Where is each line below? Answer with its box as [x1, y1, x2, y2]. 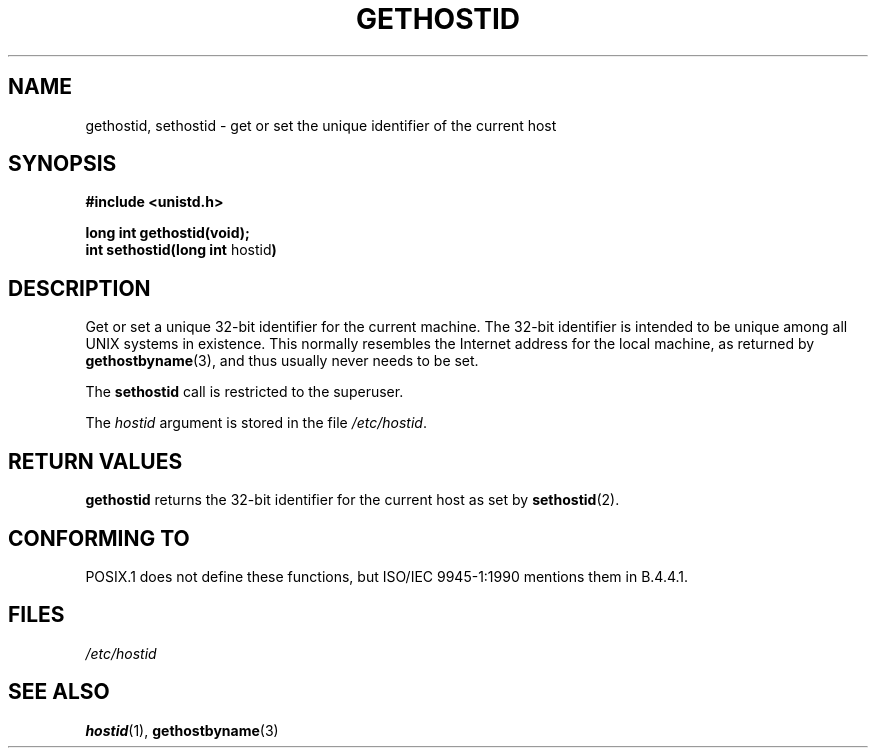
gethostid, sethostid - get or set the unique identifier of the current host [85, 116, 557, 134]
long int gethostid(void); [85, 224, 250, 242]
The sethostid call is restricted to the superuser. [85, 383, 404, 401]
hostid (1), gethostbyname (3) [85, 721, 279, 739]
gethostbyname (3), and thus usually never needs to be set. [85, 352, 479, 370]
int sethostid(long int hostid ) [85, 241, 277, 259]
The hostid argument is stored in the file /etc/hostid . [85, 414, 427, 432]
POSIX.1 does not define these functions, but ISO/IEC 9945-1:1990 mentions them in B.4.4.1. [85, 567, 689, 585]
